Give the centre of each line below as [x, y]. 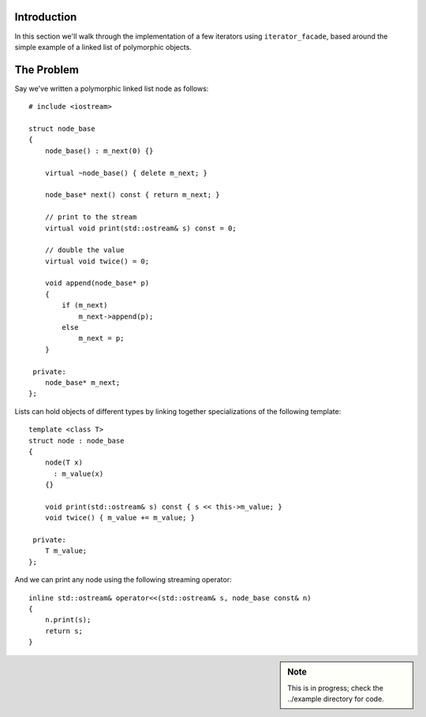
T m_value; [66, 551]
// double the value [84, 250]
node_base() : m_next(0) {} [99, 151]
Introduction [46, 17]
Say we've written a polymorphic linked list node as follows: [112, 88]
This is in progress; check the [336, 688]
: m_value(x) [78, 474]
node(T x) [64, 463]
